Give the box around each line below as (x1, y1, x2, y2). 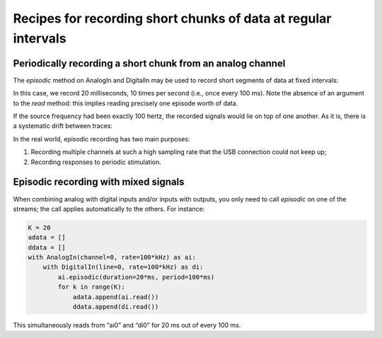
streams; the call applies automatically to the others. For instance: (13, 204, 205, 213)
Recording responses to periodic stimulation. (30, 158, 162, 166)
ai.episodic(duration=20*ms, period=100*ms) (57, 273, 215, 281)
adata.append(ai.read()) (72, 293, 159, 301)
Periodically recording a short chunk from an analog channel (13, 57, 286, 69)
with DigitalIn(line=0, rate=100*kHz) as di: (42, 263, 204, 272)
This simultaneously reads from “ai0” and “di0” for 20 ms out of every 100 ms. (13, 320, 241, 329)
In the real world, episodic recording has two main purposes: (13, 134, 190, 143)
